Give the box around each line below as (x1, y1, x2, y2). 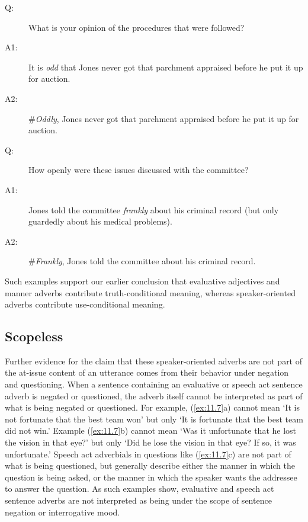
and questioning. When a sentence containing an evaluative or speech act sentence (5, 378, 303, 390)
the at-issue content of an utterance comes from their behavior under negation (5, 366, 289, 379)
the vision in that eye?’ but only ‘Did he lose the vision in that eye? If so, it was (5, 436, 296, 449)
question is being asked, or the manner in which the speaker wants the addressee (5, 470, 297, 483)
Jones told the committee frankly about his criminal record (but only (28, 203, 279, 216)
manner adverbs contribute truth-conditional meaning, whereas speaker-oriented (5, 286, 296, 299)
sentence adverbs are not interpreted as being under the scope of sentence (5, 494, 272, 507)
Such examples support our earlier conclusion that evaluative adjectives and (5, 274, 280, 287)
